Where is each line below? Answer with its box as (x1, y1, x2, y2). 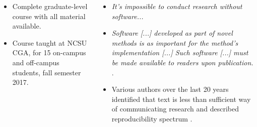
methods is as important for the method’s (111, 37, 238, 48)
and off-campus (12, 57, 59, 67)
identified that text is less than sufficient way (111, 93, 251, 104)
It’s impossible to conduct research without (111, 1, 242, 11)
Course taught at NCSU (12, 37, 87, 48)
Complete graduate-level (12, 1, 88, 11)
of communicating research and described (111, 103, 239, 114)
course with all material (12, 11, 86, 21)
